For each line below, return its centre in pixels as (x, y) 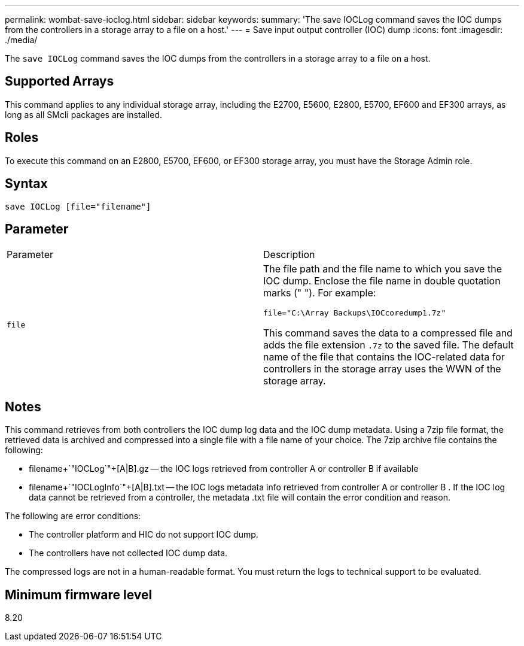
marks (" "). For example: (320, 293)
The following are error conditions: (73, 516)
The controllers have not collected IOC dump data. (128, 553)
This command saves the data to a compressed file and (388, 333)
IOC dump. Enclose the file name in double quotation (382, 281)
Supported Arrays (60, 81)
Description (289, 255)
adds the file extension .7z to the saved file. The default (389, 345)
